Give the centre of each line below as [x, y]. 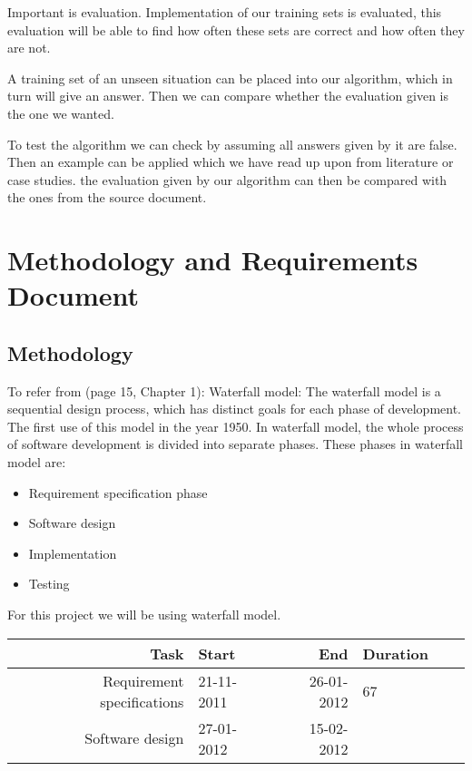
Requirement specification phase [118, 492]
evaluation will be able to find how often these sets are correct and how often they [236, 29]
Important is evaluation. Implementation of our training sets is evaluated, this [225, 12]
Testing [49, 584]
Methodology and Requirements [213, 260]
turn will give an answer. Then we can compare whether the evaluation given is [228, 96]
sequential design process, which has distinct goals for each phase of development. [234, 409]
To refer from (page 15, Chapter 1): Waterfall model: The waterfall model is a [224, 390]
